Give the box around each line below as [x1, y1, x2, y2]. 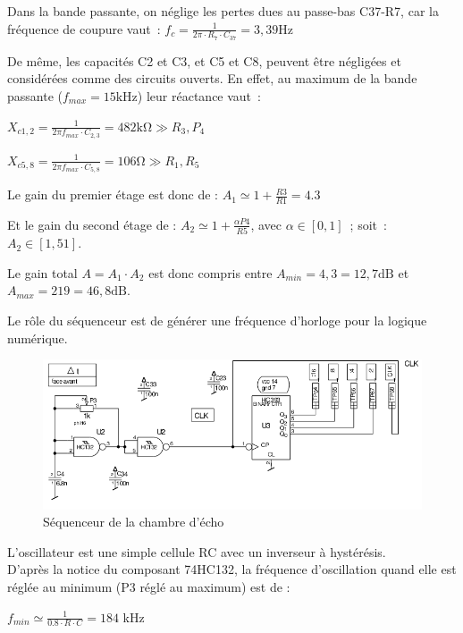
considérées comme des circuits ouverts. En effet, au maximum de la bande [7, 69, 417, 88]
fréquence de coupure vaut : [7, 19, 161, 38]
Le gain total [7, 263, 78, 282]
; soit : [349, 215, 387, 233]
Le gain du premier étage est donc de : [7, 185, 218, 204]
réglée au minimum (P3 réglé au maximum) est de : [7, 578, 290, 596]
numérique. [7, 328, 68, 347]
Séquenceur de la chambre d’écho [43, 512, 224, 531]
